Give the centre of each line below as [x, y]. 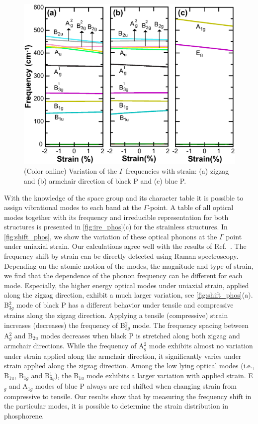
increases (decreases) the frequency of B [65, 325]
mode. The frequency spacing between [190, 325]
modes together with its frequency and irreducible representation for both [116, 217]
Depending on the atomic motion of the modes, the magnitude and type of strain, [129, 265]
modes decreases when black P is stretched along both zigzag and [140, 335]
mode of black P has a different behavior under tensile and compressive [125, 305]
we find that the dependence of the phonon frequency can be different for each [123, 275]
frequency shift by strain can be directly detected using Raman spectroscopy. [121, 256]
